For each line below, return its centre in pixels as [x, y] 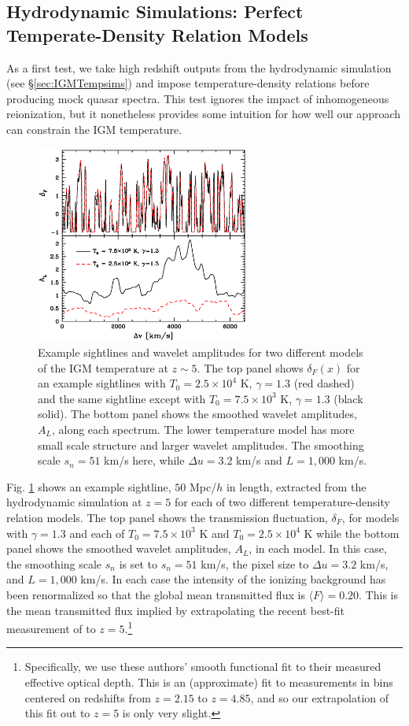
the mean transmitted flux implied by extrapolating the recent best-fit [176, 610]
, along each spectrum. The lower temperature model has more [203, 430]
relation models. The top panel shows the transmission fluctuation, [167, 517]
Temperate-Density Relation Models [157, 34]
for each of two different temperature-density [282, 502]
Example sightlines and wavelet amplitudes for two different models [201, 352]
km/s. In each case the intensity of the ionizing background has [233, 579]
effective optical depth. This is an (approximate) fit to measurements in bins [209, 682]
